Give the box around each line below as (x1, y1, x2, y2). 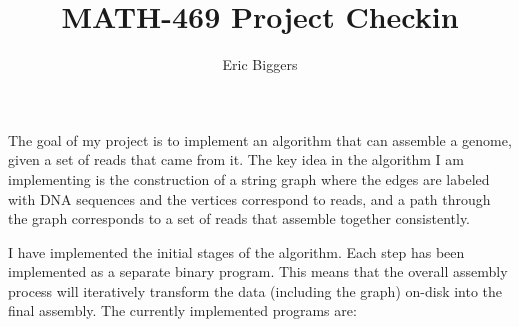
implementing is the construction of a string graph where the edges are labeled (8, 168, 490, 189)
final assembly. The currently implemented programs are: (8, 300, 357, 321)
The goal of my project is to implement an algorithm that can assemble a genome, (8, 129, 512, 150)
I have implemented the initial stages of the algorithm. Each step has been (8, 241, 465, 262)
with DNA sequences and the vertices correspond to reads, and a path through (8, 188, 491, 209)
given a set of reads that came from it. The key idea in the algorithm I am (8, 149, 464, 170)
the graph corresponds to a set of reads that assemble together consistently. (8, 208, 470, 229)
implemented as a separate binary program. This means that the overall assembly (8, 261, 508, 282)
